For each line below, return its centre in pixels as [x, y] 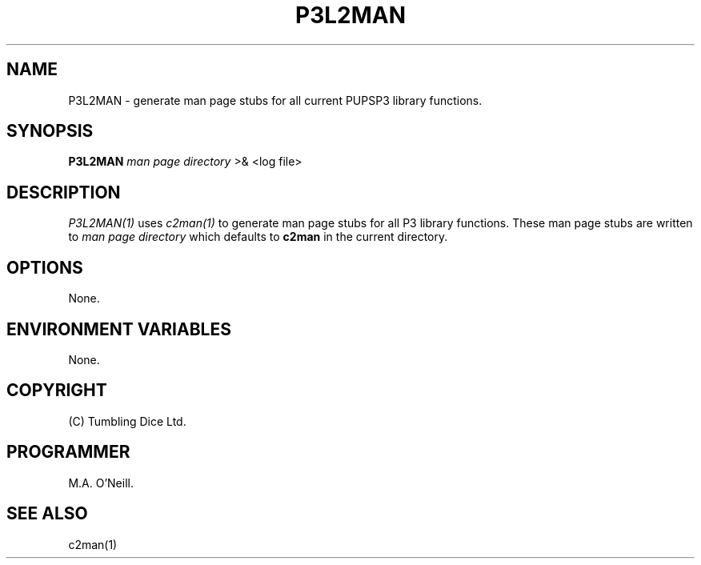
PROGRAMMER [68, 452]
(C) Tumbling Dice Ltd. [127, 421]
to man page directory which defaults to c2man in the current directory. [258, 237]
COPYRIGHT [57, 391]
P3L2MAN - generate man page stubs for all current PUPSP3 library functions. [275, 100]
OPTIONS [45, 267]
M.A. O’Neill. [101, 483]
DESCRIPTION [64, 192]
